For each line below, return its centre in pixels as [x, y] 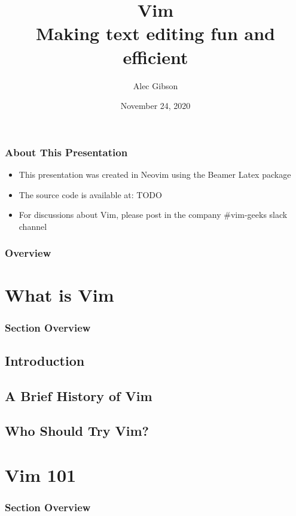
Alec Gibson [155, 85]
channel [33, 226]
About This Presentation [66, 152]
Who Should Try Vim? [77, 431]
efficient [155, 57]
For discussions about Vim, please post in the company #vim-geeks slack [153, 215]
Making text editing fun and [155, 33]
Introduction [45, 360]
